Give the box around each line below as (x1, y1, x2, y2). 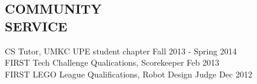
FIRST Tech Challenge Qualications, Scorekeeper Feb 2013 (5, 56, 220, 69)
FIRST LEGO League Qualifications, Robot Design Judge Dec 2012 (5, 67, 252, 80)
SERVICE (5, 17, 68, 35)
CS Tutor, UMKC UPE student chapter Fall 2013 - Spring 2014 (5, 44, 237, 57)
